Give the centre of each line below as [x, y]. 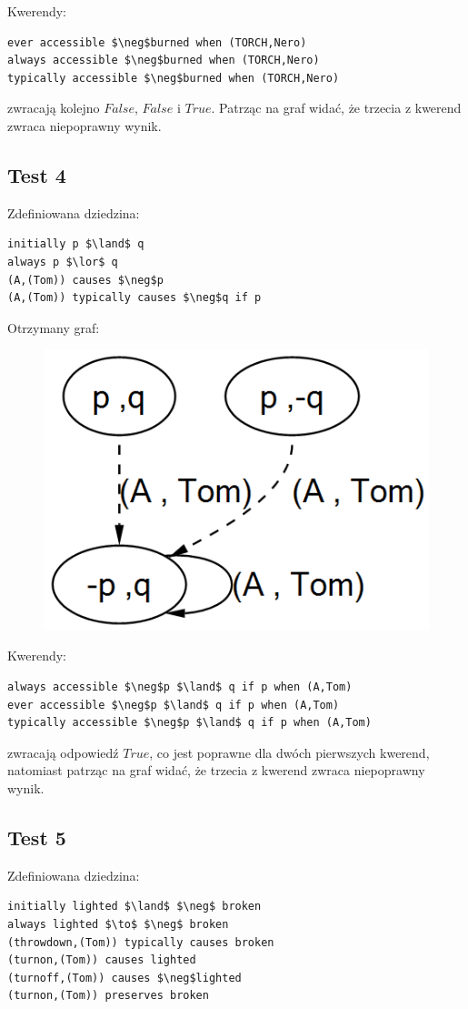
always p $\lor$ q [63, 262]
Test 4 [37, 174]
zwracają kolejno [54, 108]
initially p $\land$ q [76, 244]
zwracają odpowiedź [63, 752]
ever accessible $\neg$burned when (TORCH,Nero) [157, 42]
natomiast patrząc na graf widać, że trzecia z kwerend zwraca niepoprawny [216, 770]
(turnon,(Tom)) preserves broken [108, 996]
